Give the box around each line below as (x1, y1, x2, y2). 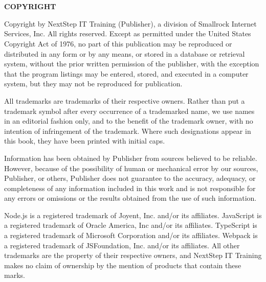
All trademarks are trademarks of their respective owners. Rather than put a (4, 95, 245, 106)
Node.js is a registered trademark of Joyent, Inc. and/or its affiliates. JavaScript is (4, 209, 262, 220)
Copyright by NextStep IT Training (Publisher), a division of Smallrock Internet (4, 18, 257, 29)
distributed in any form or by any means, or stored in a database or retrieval (4, 48, 245, 59)
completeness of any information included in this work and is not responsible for (4, 182, 256, 193)
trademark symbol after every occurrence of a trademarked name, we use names (4, 105, 255, 116)
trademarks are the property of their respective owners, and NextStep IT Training (4, 250, 262, 261)
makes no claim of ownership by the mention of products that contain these (4, 260, 241, 270)
